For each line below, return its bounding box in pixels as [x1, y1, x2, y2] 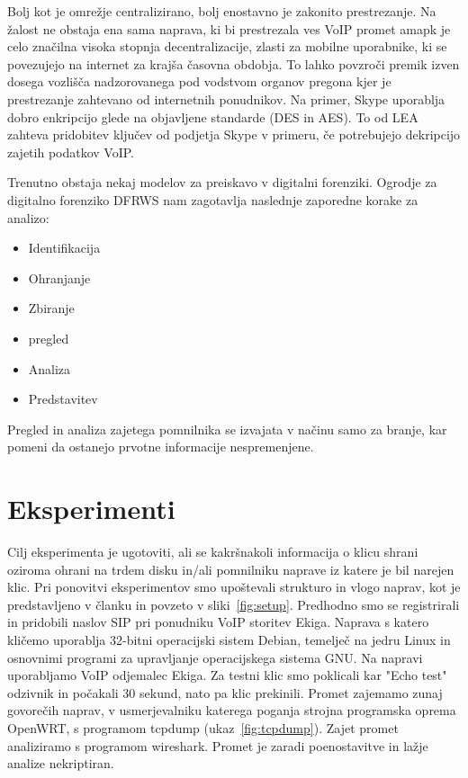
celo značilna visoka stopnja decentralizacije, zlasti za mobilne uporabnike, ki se [7, 37, 447, 56]
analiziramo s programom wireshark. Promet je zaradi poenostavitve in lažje [7, 736, 428, 755]
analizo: [7, 208, 49, 227]
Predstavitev [28, 389, 98, 408]
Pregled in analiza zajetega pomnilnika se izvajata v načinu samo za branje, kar [7, 419, 447, 438]
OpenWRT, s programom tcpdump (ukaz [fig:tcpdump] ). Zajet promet [7, 718, 399, 737]
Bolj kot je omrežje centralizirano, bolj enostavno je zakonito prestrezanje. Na [7, 2, 436, 20]
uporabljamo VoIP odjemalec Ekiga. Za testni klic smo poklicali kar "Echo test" [7, 666, 447, 684]
